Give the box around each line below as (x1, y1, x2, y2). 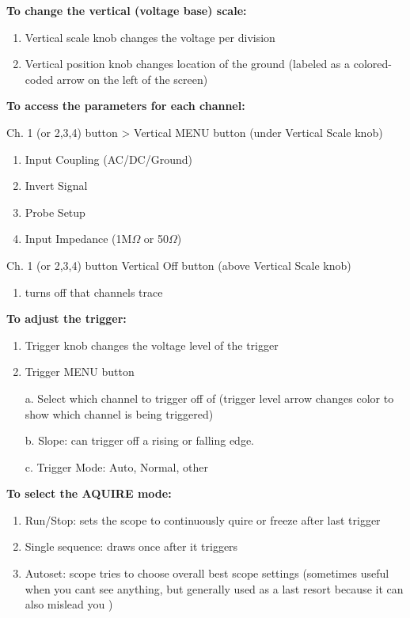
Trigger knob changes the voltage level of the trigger (25, 336, 279, 353)
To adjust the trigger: (6, 310, 127, 327)
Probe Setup (25, 203, 85, 220)
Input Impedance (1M (25, 230, 132, 247)
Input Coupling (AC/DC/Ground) (25, 150, 192, 167)
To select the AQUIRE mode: (6, 485, 172, 502)
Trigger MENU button (25, 363, 135, 380)
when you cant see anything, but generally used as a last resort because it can (25, 580, 404, 597)
